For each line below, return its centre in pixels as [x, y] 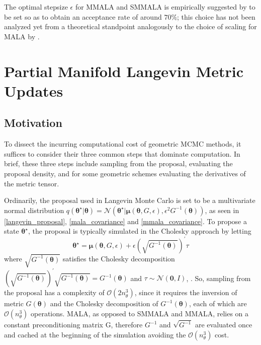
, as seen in [222, 210]
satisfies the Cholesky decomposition [119, 259]
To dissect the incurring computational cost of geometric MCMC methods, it [123, 144]
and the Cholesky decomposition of [104, 303]
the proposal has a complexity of [54, 292]
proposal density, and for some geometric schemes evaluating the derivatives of [125, 173]
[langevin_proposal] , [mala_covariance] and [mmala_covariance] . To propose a [125, 221]
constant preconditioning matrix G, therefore [73, 325]
